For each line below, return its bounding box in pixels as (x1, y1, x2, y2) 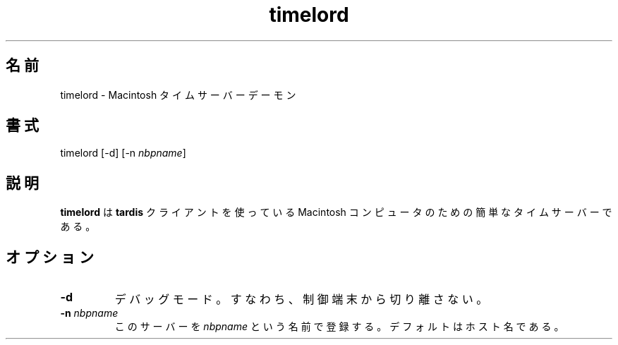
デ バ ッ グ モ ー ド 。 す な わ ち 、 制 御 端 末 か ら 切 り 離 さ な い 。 (114, 292, 488, 307)
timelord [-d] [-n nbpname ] (60, 147, 186, 159)
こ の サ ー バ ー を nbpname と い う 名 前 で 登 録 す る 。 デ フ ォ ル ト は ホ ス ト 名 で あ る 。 (114, 320, 564, 333)
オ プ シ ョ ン (6, 248, 94, 266)
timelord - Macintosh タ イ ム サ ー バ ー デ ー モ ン (60, 88, 296, 101)
